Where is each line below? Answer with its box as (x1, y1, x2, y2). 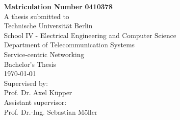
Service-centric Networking (4, 49, 84, 59)
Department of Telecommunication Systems (4, 40, 135, 50)
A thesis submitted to (4, 11, 69, 21)
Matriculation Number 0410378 (4, 1, 113, 11)
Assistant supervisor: (4, 97, 67, 107)
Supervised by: (4, 78, 48, 88)
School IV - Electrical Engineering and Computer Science (4, 30, 177, 40)
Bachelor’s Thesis (4, 59, 56, 69)
